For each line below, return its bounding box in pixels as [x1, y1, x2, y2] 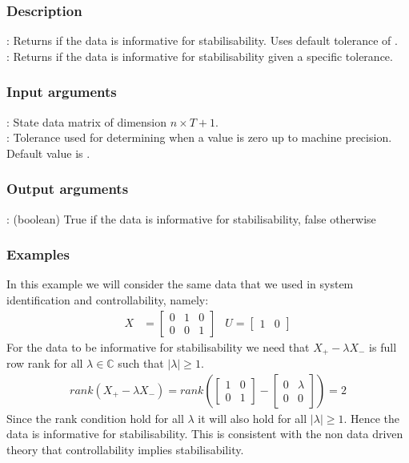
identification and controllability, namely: [6, 292, 209, 308]
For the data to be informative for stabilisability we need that [6, 338, 310, 355]
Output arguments [6, 179, 129, 199]
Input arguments [6, 82, 117, 102]
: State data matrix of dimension [6, 113, 167, 130]
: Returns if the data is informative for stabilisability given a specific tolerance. [6, 47, 393, 64]
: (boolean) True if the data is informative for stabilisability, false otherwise [6, 210, 376, 227]
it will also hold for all [198, 409, 307, 426]
